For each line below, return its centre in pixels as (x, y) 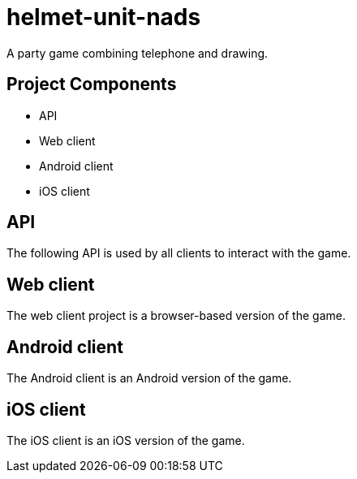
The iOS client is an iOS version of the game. (126, 440)
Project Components (92, 84)
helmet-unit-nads (104, 17)
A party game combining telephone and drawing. (138, 53)
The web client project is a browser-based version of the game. (176, 316)
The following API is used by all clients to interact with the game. (179, 253)
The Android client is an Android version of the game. (149, 378)
